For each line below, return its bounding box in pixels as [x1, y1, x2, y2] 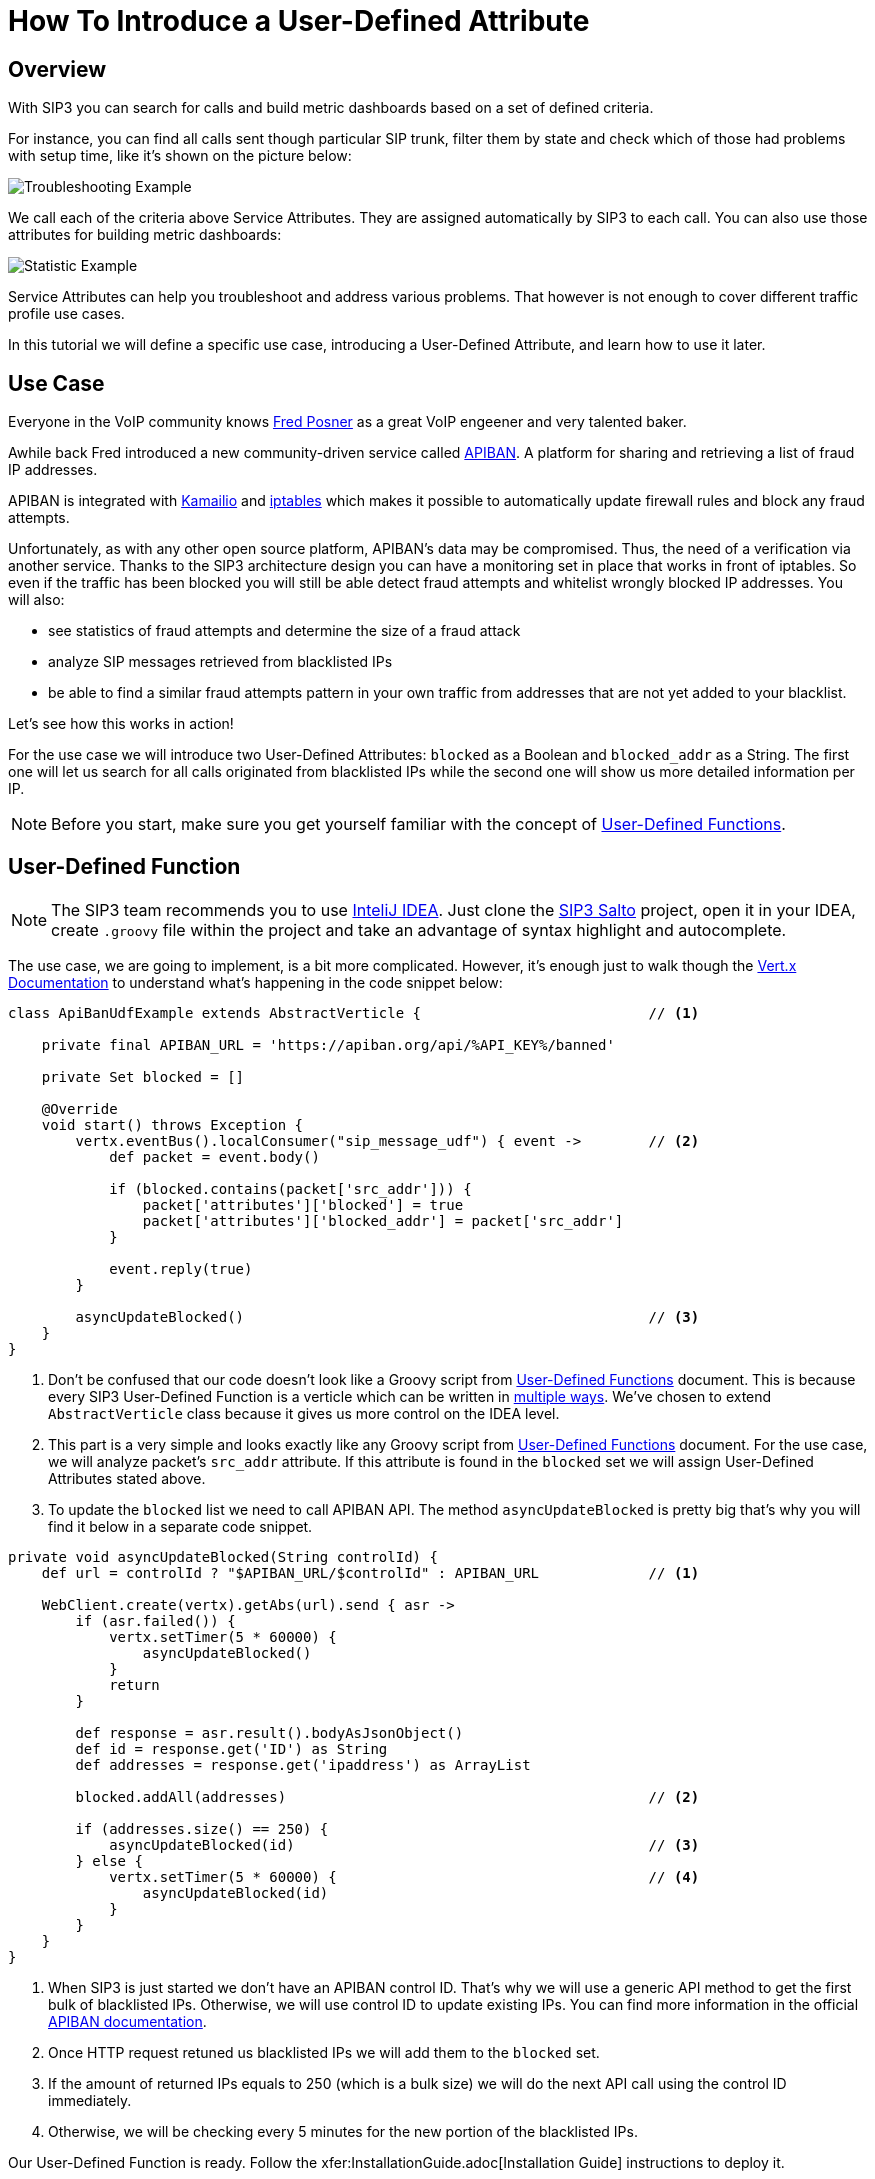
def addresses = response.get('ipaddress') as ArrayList [75, 1756, 531, 1773]
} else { [75, 1852, 143, 1869]
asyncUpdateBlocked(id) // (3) [109, 1836, 700, 1853]
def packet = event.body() [109, 1148, 320, 1165]
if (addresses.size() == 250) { [75, 1820, 329, 1837]
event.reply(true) [109, 1260, 253, 1277]
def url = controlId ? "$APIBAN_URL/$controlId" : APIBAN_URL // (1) [41, 1564, 700, 1581]
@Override [41, 1100, 118, 1117]
